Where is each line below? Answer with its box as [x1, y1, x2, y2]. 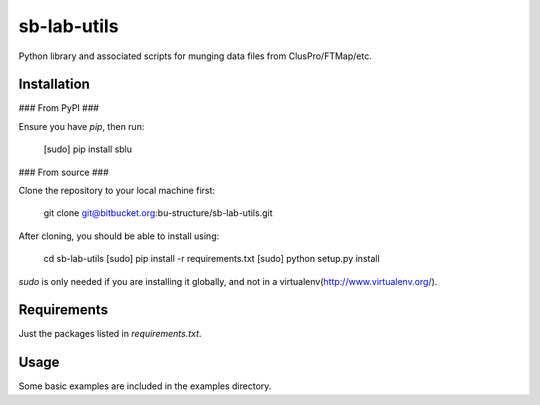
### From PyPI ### [18, 102, 100, 114]
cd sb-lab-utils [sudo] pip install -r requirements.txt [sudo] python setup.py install [43, 253, 380, 265]
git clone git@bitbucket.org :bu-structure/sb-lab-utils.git [43, 207, 273, 219]
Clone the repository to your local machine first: [18, 185, 215, 197]
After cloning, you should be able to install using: [18, 230, 220, 242]
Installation [18, 76, 90, 93]
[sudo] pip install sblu [43, 143, 133, 155]
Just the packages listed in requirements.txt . [18, 328, 202, 340]
